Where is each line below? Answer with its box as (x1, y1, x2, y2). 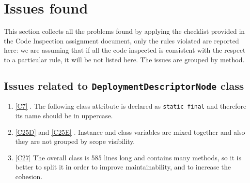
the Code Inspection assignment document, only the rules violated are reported (4, 35, 239, 45)
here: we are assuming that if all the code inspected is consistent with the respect (4, 45, 246, 55)
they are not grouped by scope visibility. (15, 136, 135, 146)
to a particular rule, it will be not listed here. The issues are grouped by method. (4, 54, 245, 64)
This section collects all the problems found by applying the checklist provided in (4, 26, 245, 36)
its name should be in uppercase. (15, 110, 113, 120)
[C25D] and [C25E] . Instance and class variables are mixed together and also (15, 127, 245, 137)
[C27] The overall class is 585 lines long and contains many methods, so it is (15, 152, 241, 162)
